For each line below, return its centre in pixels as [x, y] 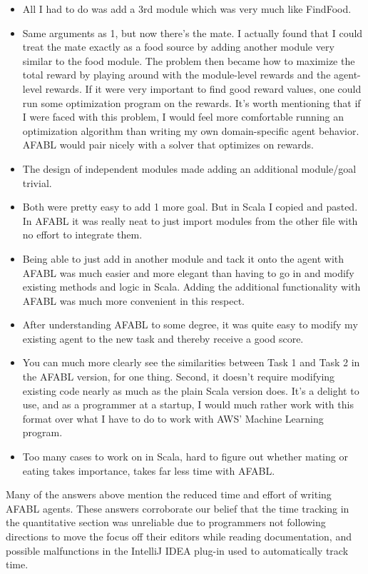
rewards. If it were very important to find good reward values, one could [203, 88]
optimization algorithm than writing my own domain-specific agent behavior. [191, 130]
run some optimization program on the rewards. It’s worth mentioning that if [191, 102]
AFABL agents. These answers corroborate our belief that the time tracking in [178, 508]
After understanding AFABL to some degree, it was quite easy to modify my [190, 324]
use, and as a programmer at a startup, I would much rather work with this [188, 404]
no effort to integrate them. [82, 235]
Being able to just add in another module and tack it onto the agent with [183, 258]
